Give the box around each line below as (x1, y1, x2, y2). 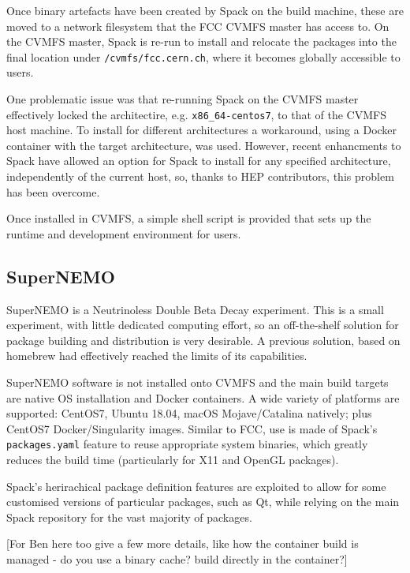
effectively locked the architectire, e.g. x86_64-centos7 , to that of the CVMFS (6, 106, 386, 122)
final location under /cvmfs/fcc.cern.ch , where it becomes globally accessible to (6, 48, 401, 65)
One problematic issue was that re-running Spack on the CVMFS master (6, 91, 359, 107)
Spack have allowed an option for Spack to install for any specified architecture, (6, 152, 391, 169)
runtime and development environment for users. (6, 225, 241, 242)
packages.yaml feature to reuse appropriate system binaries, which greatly (6, 436, 368, 452)
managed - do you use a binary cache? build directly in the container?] (6, 551, 348, 567)
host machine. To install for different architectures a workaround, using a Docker (6, 122, 397, 138)
